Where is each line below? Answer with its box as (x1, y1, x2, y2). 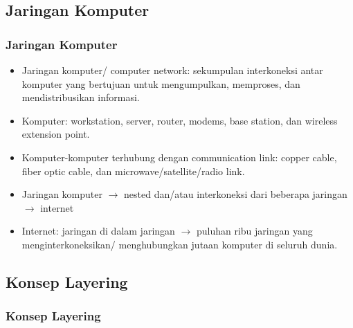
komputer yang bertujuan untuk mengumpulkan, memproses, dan (21, 76, 300, 91)
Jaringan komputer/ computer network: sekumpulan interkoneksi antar (21, 63, 323, 77)
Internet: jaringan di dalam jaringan (21, 224, 175, 238)
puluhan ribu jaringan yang (196, 224, 313, 238)
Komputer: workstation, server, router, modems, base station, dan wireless (21, 113, 338, 127)
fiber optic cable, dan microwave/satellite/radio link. (21, 163, 245, 178)
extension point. (21, 127, 90, 141)
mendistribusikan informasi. (21, 90, 140, 104)
